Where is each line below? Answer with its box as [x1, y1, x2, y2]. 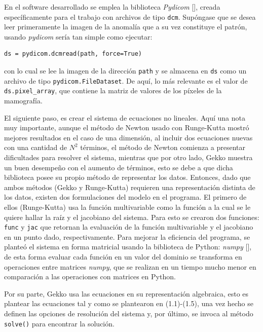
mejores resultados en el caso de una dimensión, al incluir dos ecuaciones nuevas [4, 132, 253, 142]
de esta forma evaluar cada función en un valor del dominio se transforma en [4, 251, 242, 262]
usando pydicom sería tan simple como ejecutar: [4, 31, 153, 42]
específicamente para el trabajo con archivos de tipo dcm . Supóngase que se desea [4, 11, 256, 22]
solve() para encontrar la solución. [4, 318, 115, 328]
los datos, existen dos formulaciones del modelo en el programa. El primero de [4, 192, 247, 202]
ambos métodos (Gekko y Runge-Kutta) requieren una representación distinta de [4, 181, 255, 192]
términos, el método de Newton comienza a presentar [80, 142, 246, 153]
